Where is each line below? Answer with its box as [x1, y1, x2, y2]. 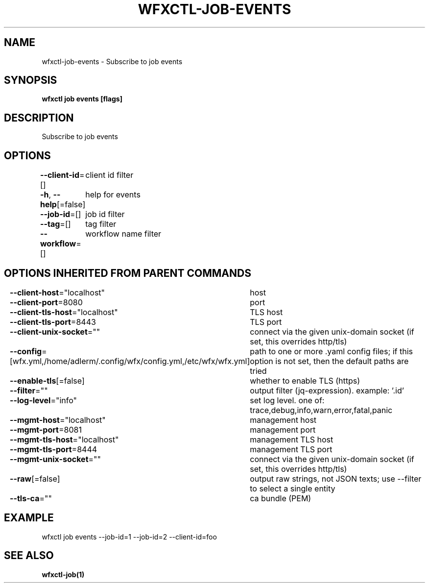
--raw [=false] [9, 473, 60, 484]
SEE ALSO [4, 549, 54, 562]
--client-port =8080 [9, 297, 83, 307]
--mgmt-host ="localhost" [9, 415, 106, 425]
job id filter [85, 209, 125, 220]
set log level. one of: [250, 395, 325, 405]
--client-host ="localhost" [9, 287, 105, 297]
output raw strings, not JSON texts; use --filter [250, 473, 422, 484]
